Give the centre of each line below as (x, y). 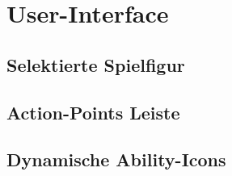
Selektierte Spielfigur (96, 64)
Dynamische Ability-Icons (116, 159)
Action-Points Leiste (93, 112)
